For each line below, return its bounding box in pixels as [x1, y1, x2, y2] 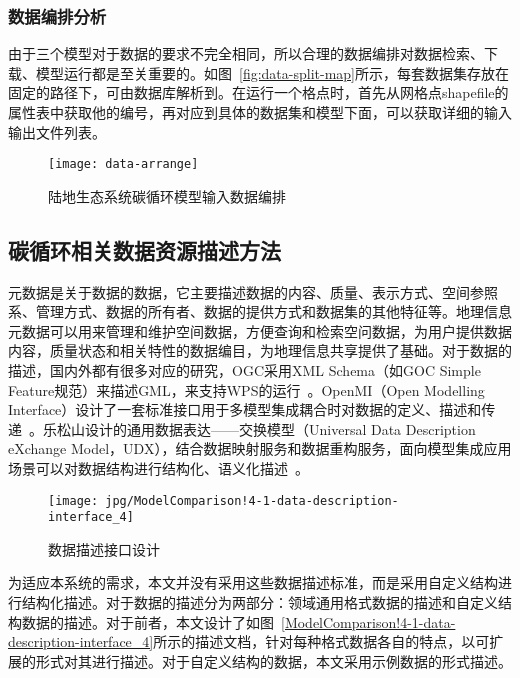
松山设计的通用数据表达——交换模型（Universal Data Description [56, 418, 476, 439]
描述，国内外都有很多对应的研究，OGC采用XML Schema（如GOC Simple [8, 360, 481, 381]
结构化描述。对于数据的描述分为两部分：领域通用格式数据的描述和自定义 [21, 592, 498, 613]
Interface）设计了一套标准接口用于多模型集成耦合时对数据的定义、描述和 [8, 399, 482, 420]
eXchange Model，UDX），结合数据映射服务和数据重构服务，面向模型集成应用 [8, 438, 512, 459]
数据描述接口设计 [48, 538, 160, 559]
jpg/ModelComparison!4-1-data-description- [105, 493, 399, 508]
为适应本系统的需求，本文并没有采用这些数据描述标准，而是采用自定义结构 [8, 572, 498, 593]
